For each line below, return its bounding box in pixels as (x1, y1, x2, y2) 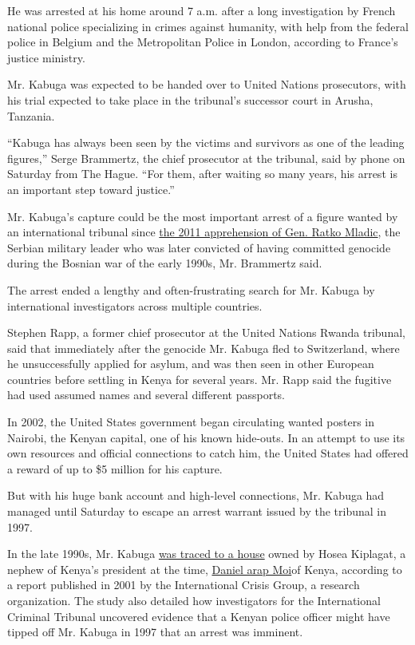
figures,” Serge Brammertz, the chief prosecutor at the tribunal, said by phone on (7, 149, 405, 166)
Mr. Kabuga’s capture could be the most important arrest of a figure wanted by (7, 208, 398, 224)
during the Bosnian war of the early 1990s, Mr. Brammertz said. (7, 255, 322, 271)
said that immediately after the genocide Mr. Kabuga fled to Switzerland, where (7, 339, 400, 356)
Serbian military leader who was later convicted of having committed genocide (7, 239, 391, 255)
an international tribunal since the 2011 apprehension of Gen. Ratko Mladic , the (7, 224, 401, 240)
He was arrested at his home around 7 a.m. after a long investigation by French (7, 2, 396, 18)
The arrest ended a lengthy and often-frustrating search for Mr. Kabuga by (7, 281, 375, 298)
